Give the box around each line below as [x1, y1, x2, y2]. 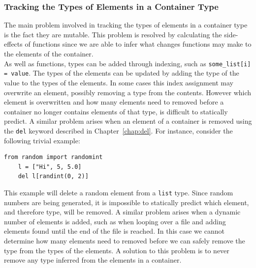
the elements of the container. [4, 49, 94, 58]
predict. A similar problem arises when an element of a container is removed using [4, 116, 252, 126]
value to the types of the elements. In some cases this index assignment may [4, 77, 234, 87]
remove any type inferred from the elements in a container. [4, 255, 182, 265]
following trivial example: [4, 135, 80, 145]
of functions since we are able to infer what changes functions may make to [25, 39, 252, 49]
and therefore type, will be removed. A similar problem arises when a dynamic [4, 207, 241, 217]
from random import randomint [4, 154, 103, 161]
